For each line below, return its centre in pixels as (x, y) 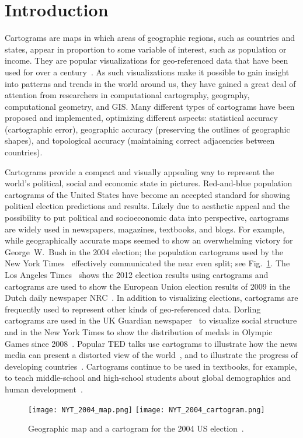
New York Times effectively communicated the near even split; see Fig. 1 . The (147, 263)
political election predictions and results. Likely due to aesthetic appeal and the (147, 206)
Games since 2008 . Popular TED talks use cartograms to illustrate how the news (151, 343)
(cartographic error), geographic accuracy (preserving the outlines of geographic (147, 129)
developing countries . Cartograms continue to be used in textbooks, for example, (151, 366)
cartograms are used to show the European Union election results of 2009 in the (148, 286)
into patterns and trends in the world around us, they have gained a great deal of (150, 83)
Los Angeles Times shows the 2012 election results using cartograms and (137, 274)
